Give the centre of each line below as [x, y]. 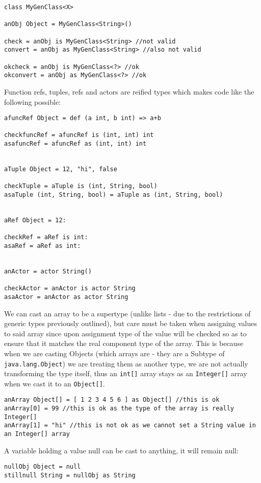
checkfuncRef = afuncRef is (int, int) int [79, 135]
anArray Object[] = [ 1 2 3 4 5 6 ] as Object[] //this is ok [112, 400]
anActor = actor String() [48, 271]
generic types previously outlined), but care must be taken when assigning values [131, 323]
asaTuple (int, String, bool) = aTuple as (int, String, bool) [114, 195]
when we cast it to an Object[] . [55, 383]
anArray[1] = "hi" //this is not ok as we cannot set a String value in [130, 425]
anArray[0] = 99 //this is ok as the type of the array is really [119, 409]
